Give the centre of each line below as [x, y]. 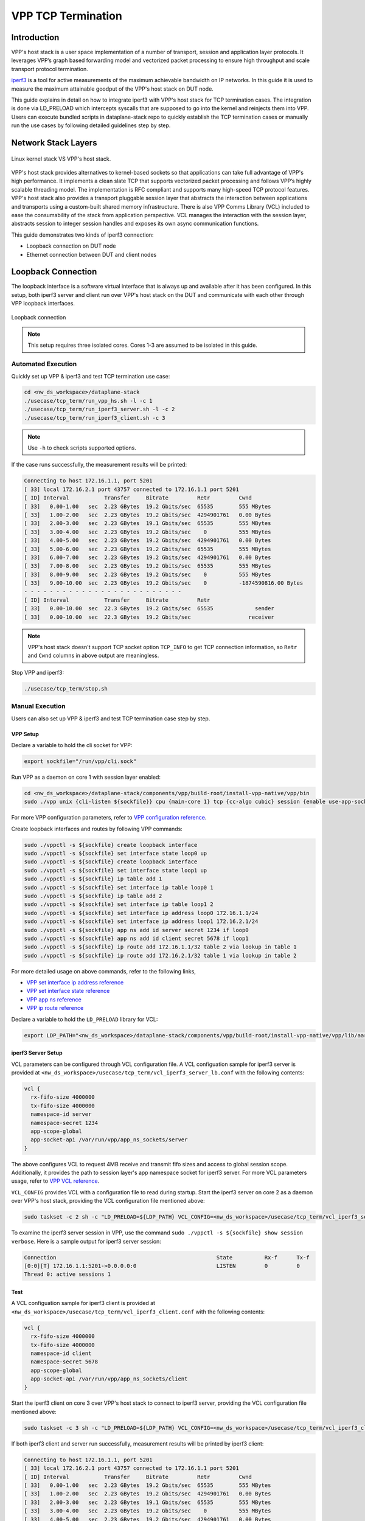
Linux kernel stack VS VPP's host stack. [61, 159]
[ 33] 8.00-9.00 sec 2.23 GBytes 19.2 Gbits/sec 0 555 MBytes [148, 574]
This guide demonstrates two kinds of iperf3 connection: [82, 235]
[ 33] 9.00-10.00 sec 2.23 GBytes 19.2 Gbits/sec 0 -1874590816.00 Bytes [164, 583]
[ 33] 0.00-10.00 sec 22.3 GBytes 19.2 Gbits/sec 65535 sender [149, 609]
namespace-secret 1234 [64, 1123]
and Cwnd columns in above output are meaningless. [93, 656]
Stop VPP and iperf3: [37, 672]
